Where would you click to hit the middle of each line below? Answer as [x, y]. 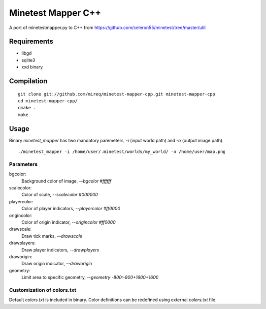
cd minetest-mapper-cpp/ [48, 101]
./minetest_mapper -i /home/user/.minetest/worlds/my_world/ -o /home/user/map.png [122, 152]
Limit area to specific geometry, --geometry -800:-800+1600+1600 [90, 278]
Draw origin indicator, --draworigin [57, 264]
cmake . [27, 108]
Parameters [23, 164]
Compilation [28, 81]
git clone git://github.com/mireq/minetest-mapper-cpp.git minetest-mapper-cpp [116, 94]
